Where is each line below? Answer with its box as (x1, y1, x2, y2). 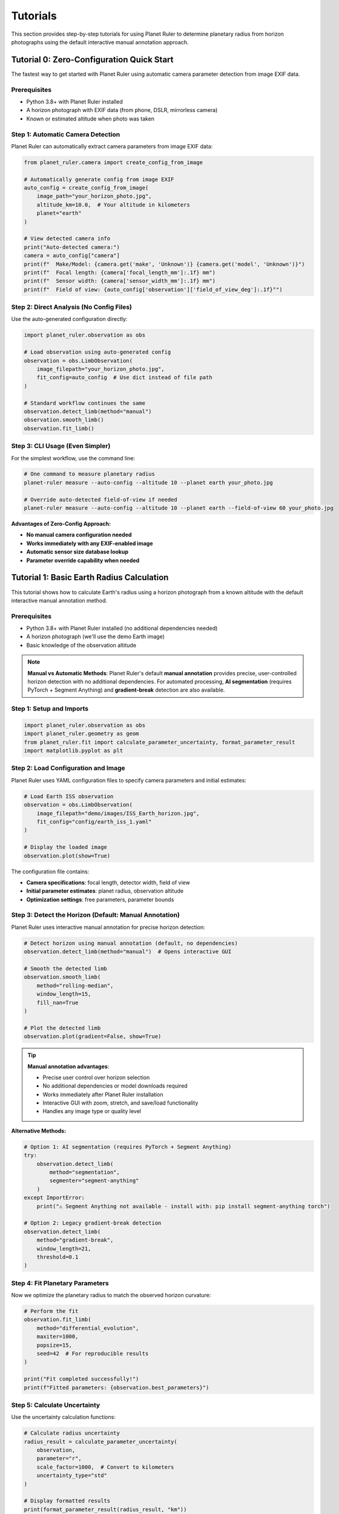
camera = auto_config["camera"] (24, 252, 120, 259)
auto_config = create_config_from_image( (24, 185, 149, 191)
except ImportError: (24, 1194, 85, 1202)
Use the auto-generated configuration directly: (11, 316, 128, 323)
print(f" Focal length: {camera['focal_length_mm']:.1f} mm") (24, 269, 216, 276)
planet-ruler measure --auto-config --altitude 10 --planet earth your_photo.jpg (24, 479, 274, 486)
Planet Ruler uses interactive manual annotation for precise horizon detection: (11, 924, 205, 931)
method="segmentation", (49, 1169, 120, 1175)
